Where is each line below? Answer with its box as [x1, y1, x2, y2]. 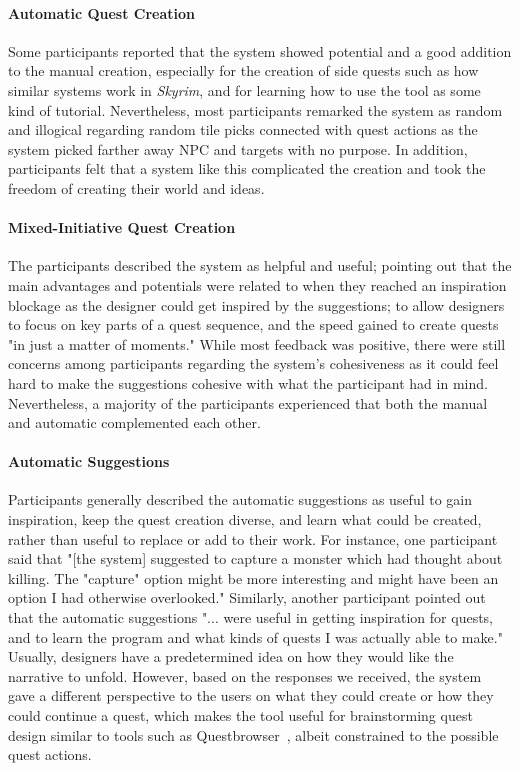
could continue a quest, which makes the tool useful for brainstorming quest [8, 705, 473, 726]
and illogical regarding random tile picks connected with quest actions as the [8, 119, 478, 140]
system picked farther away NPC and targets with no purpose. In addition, [8, 138, 468, 159]
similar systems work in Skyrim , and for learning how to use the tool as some [8, 79, 481, 100]
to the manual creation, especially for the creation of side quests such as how [8, 60, 479, 81]
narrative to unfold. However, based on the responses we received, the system [8, 665, 482, 686]
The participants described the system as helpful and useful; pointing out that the [8, 255, 512, 276]
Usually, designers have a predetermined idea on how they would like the [8, 646, 454, 667]
